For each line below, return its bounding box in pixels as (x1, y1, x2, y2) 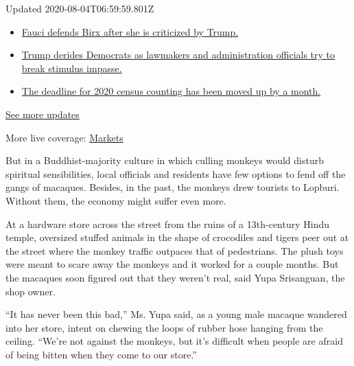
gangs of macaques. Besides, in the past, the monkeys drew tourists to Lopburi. (5, 180, 340, 194)
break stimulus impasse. (21, 60, 122, 75)
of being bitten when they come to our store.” (5, 347, 197, 361)
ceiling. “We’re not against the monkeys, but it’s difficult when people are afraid (5, 334, 343, 348)
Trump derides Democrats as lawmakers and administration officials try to (21, 47, 335, 62)
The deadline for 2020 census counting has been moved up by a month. (21, 84, 321, 98)
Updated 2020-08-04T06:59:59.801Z (5, 1, 154, 15)
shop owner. (5, 284, 56, 298)
